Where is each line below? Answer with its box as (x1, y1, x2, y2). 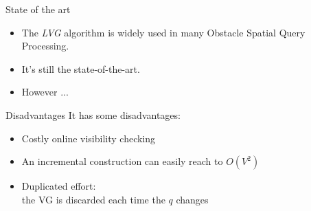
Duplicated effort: (21, 179, 96, 193)
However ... (21, 85, 69, 99)
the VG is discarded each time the (21, 192, 165, 206)
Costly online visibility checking (21, 131, 156, 145)
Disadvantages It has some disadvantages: (5, 107, 181, 122)
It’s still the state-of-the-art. (21, 61, 140, 76)
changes (176, 192, 209, 206)
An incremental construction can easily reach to (21, 154, 223, 168)
